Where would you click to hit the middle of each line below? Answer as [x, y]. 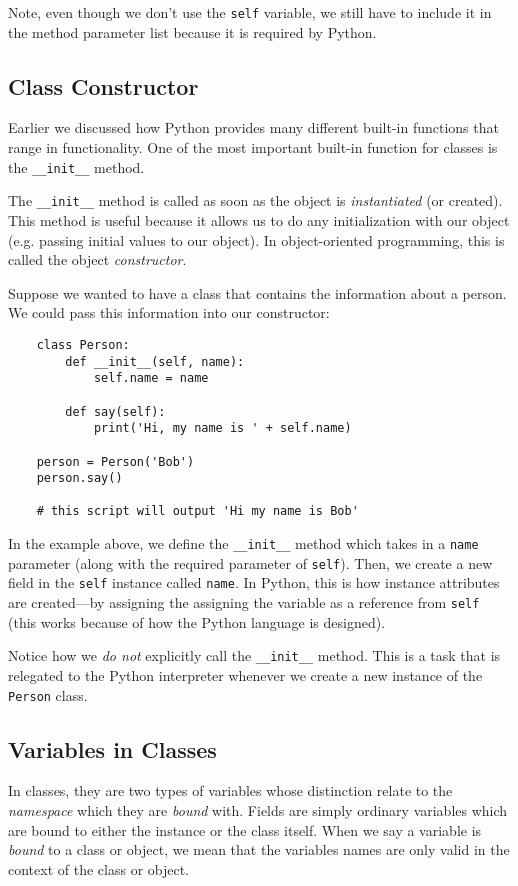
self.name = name [151, 378]
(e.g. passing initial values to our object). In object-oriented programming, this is [256, 239]
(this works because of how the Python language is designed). [197, 621]
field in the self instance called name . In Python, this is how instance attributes [254, 582]
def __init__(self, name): [155, 361]
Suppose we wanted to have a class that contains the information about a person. [257, 292]
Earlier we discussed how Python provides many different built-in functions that [253, 127]
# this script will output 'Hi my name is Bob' [197, 511]
